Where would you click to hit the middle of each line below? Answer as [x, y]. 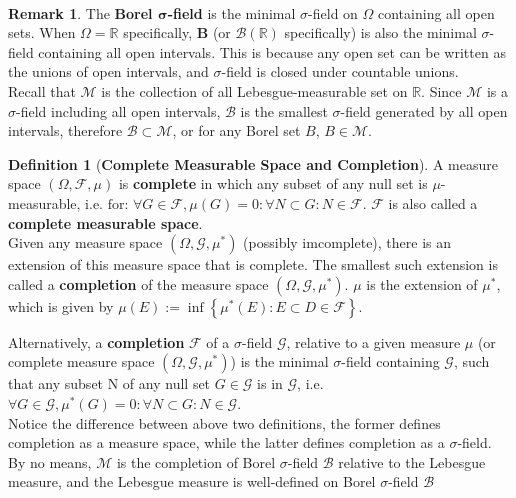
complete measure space [81, 361]
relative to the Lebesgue [412, 461]
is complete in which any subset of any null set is [273, 183]
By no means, [50, 461]
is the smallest [284, 110]
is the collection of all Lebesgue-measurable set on [254, 90]
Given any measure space [85, 242]
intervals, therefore [65, 130]
